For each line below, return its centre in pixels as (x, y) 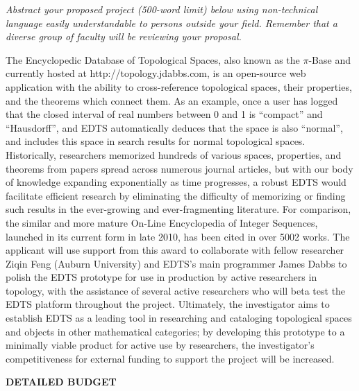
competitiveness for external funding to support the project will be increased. (170, 358)
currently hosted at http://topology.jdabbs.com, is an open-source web (156, 73)
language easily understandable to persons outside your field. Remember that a (172, 23)
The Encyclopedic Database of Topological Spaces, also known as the (153, 59)
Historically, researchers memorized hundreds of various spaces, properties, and (174, 154)
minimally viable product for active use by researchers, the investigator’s (160, 345)
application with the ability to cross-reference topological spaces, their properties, (179, 86)
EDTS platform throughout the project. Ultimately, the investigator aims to (168, 304)
